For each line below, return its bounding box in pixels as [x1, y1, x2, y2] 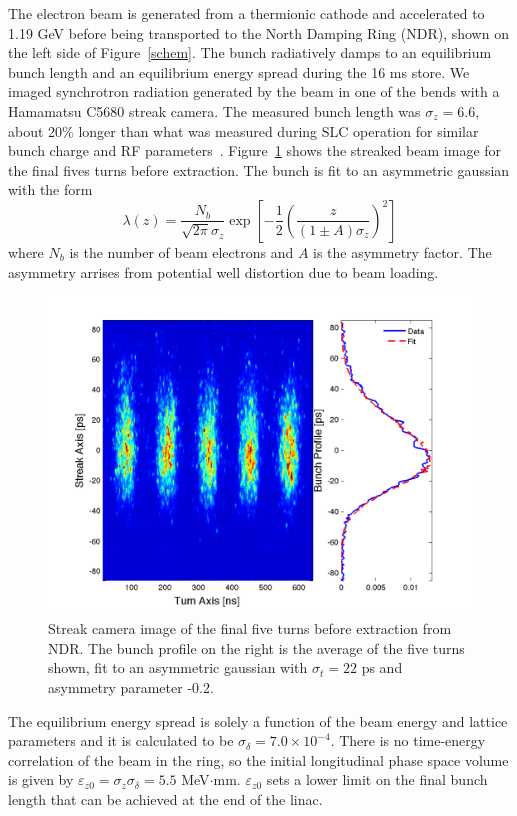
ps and [361, 657, 403, 678]
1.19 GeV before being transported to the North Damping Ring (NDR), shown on [8, 22, 509, 43]
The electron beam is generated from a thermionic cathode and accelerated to [8, 3, 485, 23]
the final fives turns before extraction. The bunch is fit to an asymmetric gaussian [8, 159, 510, 180]
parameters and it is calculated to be [8, 730, 234, 751]
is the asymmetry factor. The [313, 241, 492, 262]
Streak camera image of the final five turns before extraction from [48, 618, 452, 639]
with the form [8, 179, 93, 200]
